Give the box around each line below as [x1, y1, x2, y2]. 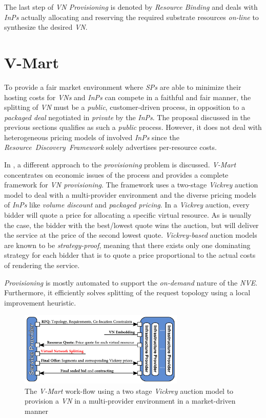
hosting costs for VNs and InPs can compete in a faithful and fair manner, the [4, 91, 251, 102]
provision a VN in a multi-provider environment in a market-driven [25, 395, 236, 406]
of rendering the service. [4, 260, 80, 270]
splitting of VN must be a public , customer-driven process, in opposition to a [4, 102, 245, 112]
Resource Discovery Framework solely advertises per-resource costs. [4, 142, 217, 153]
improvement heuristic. [4, 297, 76, 308]
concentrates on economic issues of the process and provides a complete [4, 169, 229, 180]
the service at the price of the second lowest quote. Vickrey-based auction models [4, 230, 257, 240]
